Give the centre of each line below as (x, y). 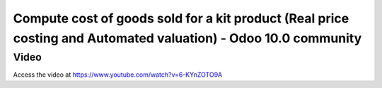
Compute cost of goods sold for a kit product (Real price (181, 18)
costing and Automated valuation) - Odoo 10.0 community (187, 38)
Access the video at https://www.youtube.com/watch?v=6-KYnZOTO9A (118, 75)
